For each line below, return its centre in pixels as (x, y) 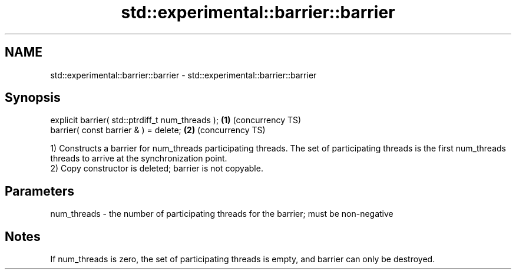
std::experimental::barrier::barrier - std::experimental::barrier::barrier (183, 75)
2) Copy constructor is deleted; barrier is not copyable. (157, 169)
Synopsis (33, 98)
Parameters (39, 191)
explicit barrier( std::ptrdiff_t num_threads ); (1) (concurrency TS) (176, 120)
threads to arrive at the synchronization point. (139, 159)
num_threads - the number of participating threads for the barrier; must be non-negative (222, 214)
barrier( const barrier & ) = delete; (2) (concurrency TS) (158, 130)
